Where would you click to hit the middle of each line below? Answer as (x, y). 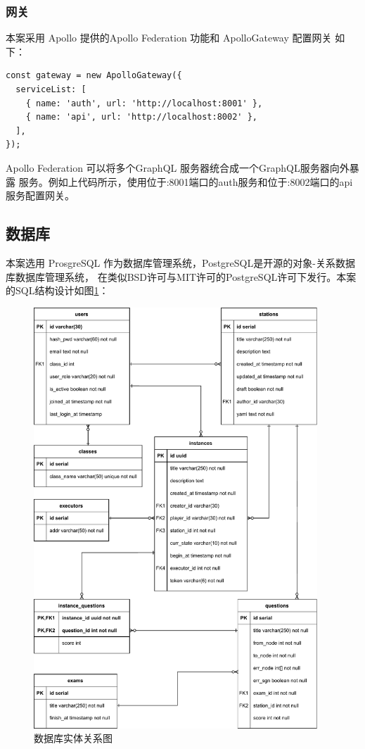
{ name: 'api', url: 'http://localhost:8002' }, (141, 117)
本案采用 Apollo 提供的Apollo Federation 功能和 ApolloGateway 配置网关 (169, 38)
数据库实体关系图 (73, 738)
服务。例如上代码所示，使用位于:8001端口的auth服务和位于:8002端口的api (186, 181)
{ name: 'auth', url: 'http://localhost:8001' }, (144, 103)
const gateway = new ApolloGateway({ (94, 76)
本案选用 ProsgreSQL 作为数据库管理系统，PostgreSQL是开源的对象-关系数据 (180, 262)
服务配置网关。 (40, 195)
